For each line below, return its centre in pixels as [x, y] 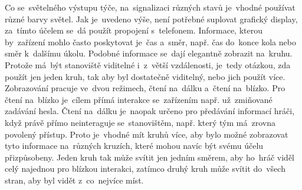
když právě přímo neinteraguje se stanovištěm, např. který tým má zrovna [140, 122]
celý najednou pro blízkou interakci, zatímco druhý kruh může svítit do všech [145, 169]
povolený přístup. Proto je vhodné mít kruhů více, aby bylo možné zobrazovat [147, 134]
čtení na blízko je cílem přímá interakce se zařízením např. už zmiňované [139, 99]
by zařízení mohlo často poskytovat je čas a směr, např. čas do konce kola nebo [150, 41]
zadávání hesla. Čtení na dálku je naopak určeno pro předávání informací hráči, [150, 111]
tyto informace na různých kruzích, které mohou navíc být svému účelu [134, 146]
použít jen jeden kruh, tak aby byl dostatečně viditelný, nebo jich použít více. [145, 76]
